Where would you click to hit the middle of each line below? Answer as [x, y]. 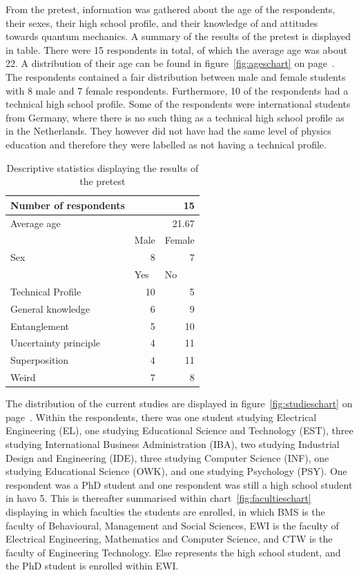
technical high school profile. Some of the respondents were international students [178, 104]
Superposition [40, 360]
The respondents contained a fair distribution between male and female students [176, 76]
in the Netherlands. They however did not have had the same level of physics [168, 131]
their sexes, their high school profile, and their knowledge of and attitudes [162, 22]
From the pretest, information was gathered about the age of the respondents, [171, 9]
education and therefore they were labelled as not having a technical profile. [166, 144]
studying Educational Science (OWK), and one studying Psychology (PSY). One [176, 471]
